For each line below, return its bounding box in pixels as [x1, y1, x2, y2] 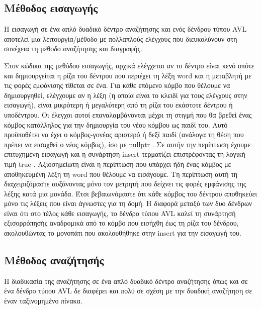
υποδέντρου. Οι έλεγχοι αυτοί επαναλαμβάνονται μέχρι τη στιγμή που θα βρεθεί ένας [4, 109, 252, 120]
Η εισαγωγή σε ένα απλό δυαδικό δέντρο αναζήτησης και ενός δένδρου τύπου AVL [4, 24, 247, 34]
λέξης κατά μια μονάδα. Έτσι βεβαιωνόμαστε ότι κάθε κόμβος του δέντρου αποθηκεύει [4, 188, 257, 198]
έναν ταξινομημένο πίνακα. [4, 295, 82, 306]
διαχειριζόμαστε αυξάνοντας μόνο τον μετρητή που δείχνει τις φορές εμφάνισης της [4, 178, 246, 189]
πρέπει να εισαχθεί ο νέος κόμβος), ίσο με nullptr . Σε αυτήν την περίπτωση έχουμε [4, 139, 251, 149]
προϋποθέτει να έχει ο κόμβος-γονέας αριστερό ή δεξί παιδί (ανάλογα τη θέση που [4, 129, 244, 140]
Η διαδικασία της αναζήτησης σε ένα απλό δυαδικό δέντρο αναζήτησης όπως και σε [4, 275, 248, 286]
